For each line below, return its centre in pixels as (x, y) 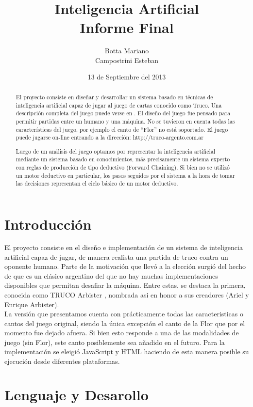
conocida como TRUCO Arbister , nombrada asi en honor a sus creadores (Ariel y (127, 294)
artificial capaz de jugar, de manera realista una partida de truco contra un (116, 257)
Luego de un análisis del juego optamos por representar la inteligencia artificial (115, 151)
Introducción (48, 224)
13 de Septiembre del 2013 (127, 76)
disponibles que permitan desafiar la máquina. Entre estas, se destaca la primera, (125, 285)
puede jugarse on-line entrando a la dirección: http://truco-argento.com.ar (110, 137)
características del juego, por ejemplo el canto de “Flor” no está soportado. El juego (122, 129)
